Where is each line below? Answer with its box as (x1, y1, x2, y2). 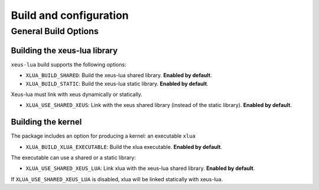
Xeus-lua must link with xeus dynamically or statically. (11, 91, 143, 98)
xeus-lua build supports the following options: (11, 61, 126, 68)
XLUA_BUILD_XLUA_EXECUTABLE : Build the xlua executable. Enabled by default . (25, 143, 223, 150)
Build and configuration (11, 9, 129, 22)
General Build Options (11, 26, 99, 36)
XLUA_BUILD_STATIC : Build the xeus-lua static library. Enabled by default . (25, 80, 209, 87)
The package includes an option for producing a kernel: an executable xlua (11, 132, 196, 139)
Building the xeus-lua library (11, 45, 118, 55)
